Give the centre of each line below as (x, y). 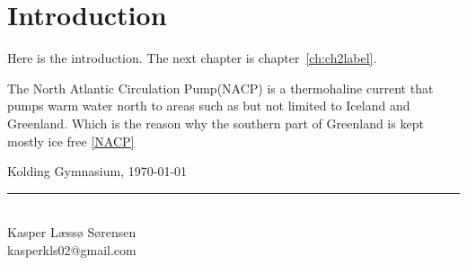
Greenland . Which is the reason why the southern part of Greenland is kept (216, 123)
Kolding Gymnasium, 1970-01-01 (97, 171)
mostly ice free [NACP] (71, 141)
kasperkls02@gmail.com (72, 249)
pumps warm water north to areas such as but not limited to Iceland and (209, 106)
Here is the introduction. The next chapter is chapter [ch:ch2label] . (192, 58)
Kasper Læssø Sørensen (72, 232)
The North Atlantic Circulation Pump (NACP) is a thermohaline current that (220, 88)
